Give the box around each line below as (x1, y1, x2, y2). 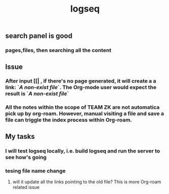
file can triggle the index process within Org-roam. (5, 117, 133, 124)
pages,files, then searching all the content (5, 47, 112, 54)
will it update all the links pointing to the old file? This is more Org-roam (12, 178, 161, 185)
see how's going (5, 153, 47, 161)
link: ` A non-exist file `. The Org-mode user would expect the (5, 84, 157, 91)
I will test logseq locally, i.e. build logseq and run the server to (5, 147, 160, 154)
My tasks (5, 132, 35, 141)
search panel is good (5, 31, 72, 41)
